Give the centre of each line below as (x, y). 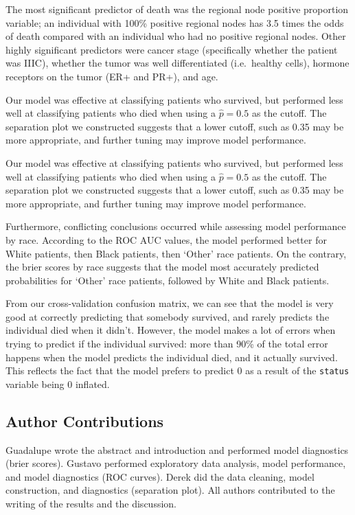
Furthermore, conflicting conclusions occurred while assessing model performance (176, 226)
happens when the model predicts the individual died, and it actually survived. (172, 357)
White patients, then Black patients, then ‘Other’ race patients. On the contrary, (176, 253)
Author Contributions (85, 421)
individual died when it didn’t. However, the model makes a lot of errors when (171, 330)
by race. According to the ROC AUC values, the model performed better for (166, 239)
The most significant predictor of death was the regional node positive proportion (177, 9)
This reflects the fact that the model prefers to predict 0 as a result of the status (177, 370)
